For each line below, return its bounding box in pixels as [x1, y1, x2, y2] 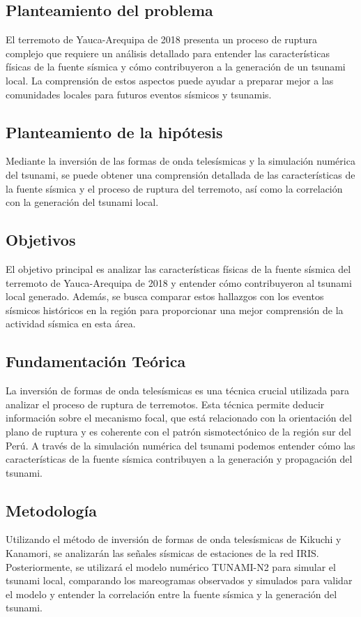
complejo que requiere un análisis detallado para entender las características [6, 45, 330, 60]
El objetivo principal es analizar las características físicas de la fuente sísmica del [6, 261, 351, 276]
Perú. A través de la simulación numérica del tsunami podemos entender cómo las [6, 438, 355, 452]
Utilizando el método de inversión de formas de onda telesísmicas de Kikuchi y [6, 532, 341, 547]
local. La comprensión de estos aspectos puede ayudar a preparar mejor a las [6, 73, 334, 87]
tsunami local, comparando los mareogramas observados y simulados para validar [6, 573, 353, 588]
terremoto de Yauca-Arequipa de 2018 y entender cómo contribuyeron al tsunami [6, 275, 352, 290]
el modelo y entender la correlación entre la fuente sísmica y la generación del [6, 586, 337, 601]
